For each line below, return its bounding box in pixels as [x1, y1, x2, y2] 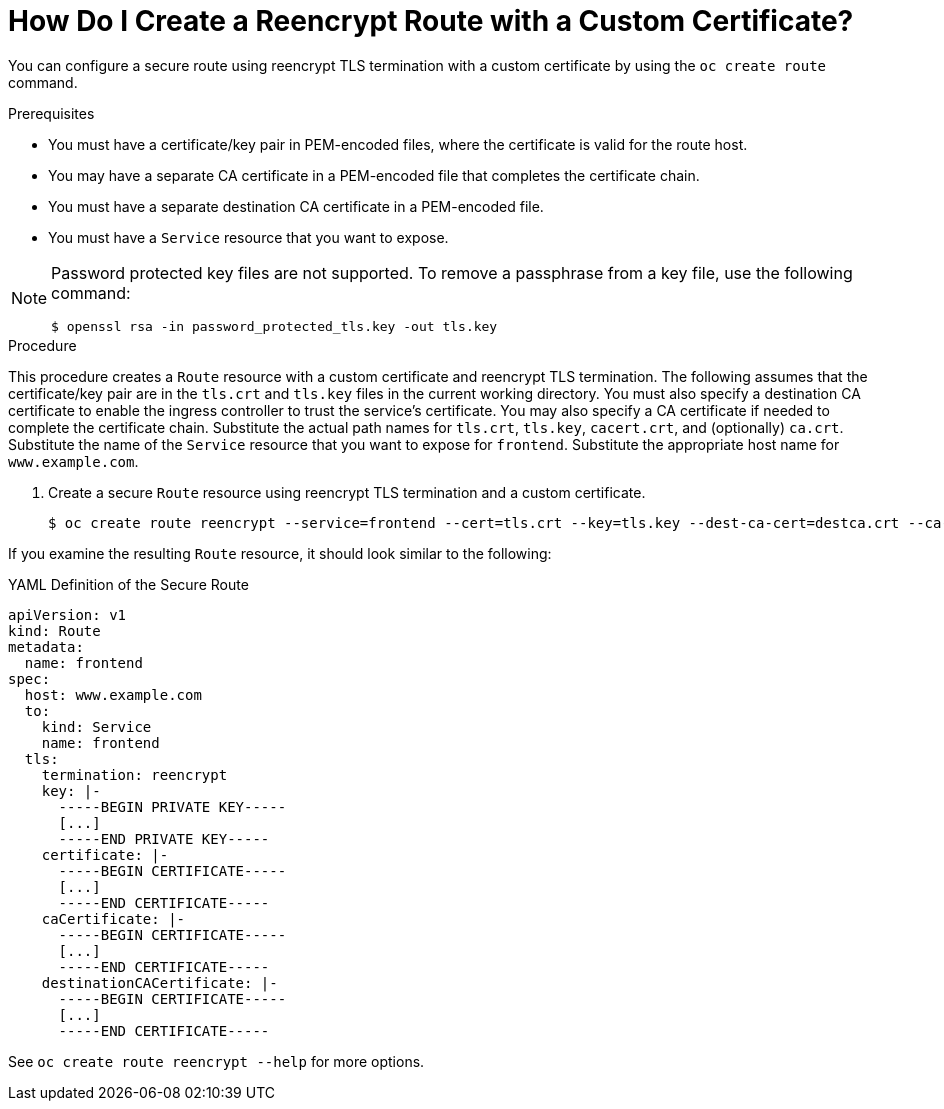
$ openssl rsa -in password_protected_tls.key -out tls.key [51, 318, 498, 334]
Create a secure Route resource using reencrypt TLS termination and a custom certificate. [48, 483, 646, 501]
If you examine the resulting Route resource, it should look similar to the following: [8, 544, 552, 562]
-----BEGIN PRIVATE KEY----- [58, 798, 287, 815]
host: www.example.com [24, 686, 202, 703]
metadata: [8, 638, 84, 655]
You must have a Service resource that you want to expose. [48, 228, 449, 246]
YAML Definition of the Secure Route [8, 575, 249, 593]
